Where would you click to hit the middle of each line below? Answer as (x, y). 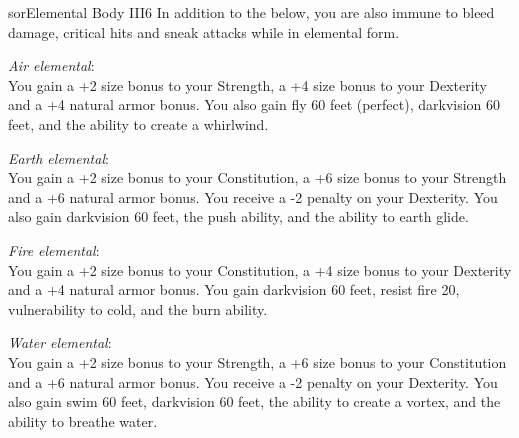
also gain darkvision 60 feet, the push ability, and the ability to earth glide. (238, 216)
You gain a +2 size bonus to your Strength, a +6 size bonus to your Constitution (257, 361)
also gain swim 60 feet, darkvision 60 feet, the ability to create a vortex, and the (254, 401)
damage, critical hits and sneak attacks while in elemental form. (204, 31)
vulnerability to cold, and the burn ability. (138, 308)
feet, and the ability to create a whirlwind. (138, 123)
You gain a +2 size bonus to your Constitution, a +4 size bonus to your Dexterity (260, 269)
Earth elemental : (58, 157)
